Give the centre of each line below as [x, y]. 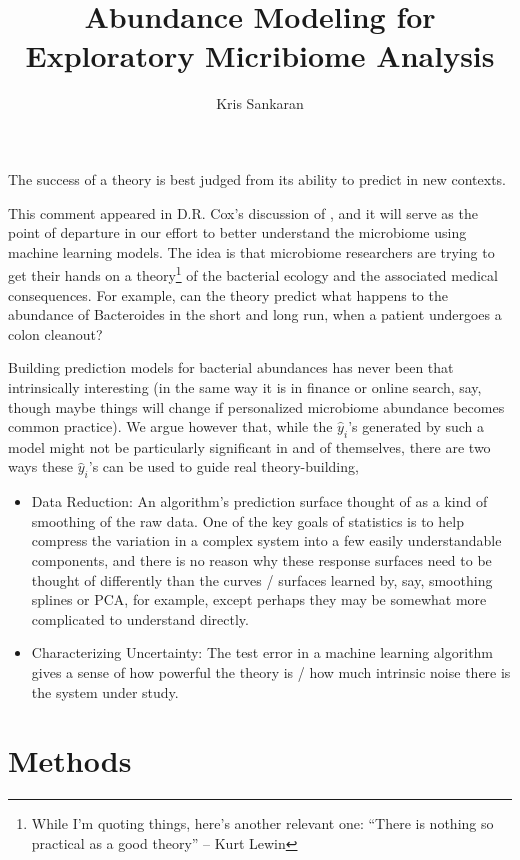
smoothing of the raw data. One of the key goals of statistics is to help [247, 520]
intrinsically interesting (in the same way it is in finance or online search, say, [245, 386]
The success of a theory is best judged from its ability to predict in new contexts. [257, 178]
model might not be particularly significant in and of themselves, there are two [249, 446]
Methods [70, 760]
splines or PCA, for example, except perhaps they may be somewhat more [259, 599]
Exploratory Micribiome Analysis [260, 55]
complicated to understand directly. [140, 618]
